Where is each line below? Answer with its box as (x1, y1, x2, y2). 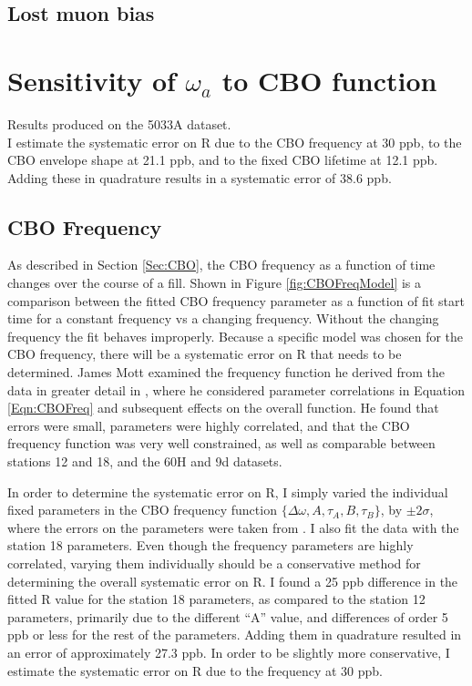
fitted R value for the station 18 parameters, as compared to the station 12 (7, 589, 426, 609)
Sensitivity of (7, 61, 176, 98)
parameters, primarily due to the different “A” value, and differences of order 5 (7, 607, 448, 626)
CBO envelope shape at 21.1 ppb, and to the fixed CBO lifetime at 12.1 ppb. (7, 150, 438, 169)
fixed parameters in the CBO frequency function (7, 500, 277, 519)
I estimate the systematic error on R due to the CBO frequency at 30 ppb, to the (7, 132, 462, 151)
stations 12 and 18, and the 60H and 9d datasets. (7, 452, 282, 471)
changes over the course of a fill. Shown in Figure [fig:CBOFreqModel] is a (7, 273, 422, 292)
